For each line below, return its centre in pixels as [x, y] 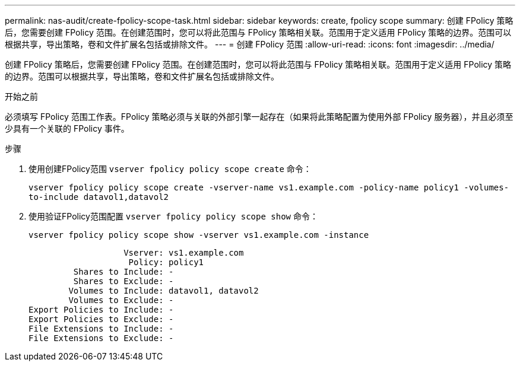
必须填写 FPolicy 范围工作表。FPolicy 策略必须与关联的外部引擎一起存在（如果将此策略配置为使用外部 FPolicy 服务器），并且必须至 [259, 117]
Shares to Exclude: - [123, 281]
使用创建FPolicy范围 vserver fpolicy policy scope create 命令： [170, 169]
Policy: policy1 [166, 262]
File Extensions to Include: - [101, 329]
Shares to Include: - [123, 272]
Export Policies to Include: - [101, 310]
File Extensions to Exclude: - [101, 338]
